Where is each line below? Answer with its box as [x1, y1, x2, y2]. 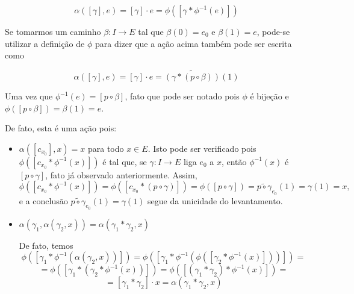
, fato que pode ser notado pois [125, 90, 240, 102]
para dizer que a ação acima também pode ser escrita [95, 37, 292, 49]
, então [221, 155, 247, 167]
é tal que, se [102, 155, 147, 167]
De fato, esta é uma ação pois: [5, 122, 117, 134]
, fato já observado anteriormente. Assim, [45, 168, 197, 181]
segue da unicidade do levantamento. [147, 194, 283, 207]
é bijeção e [250, 90, 289, 102]
